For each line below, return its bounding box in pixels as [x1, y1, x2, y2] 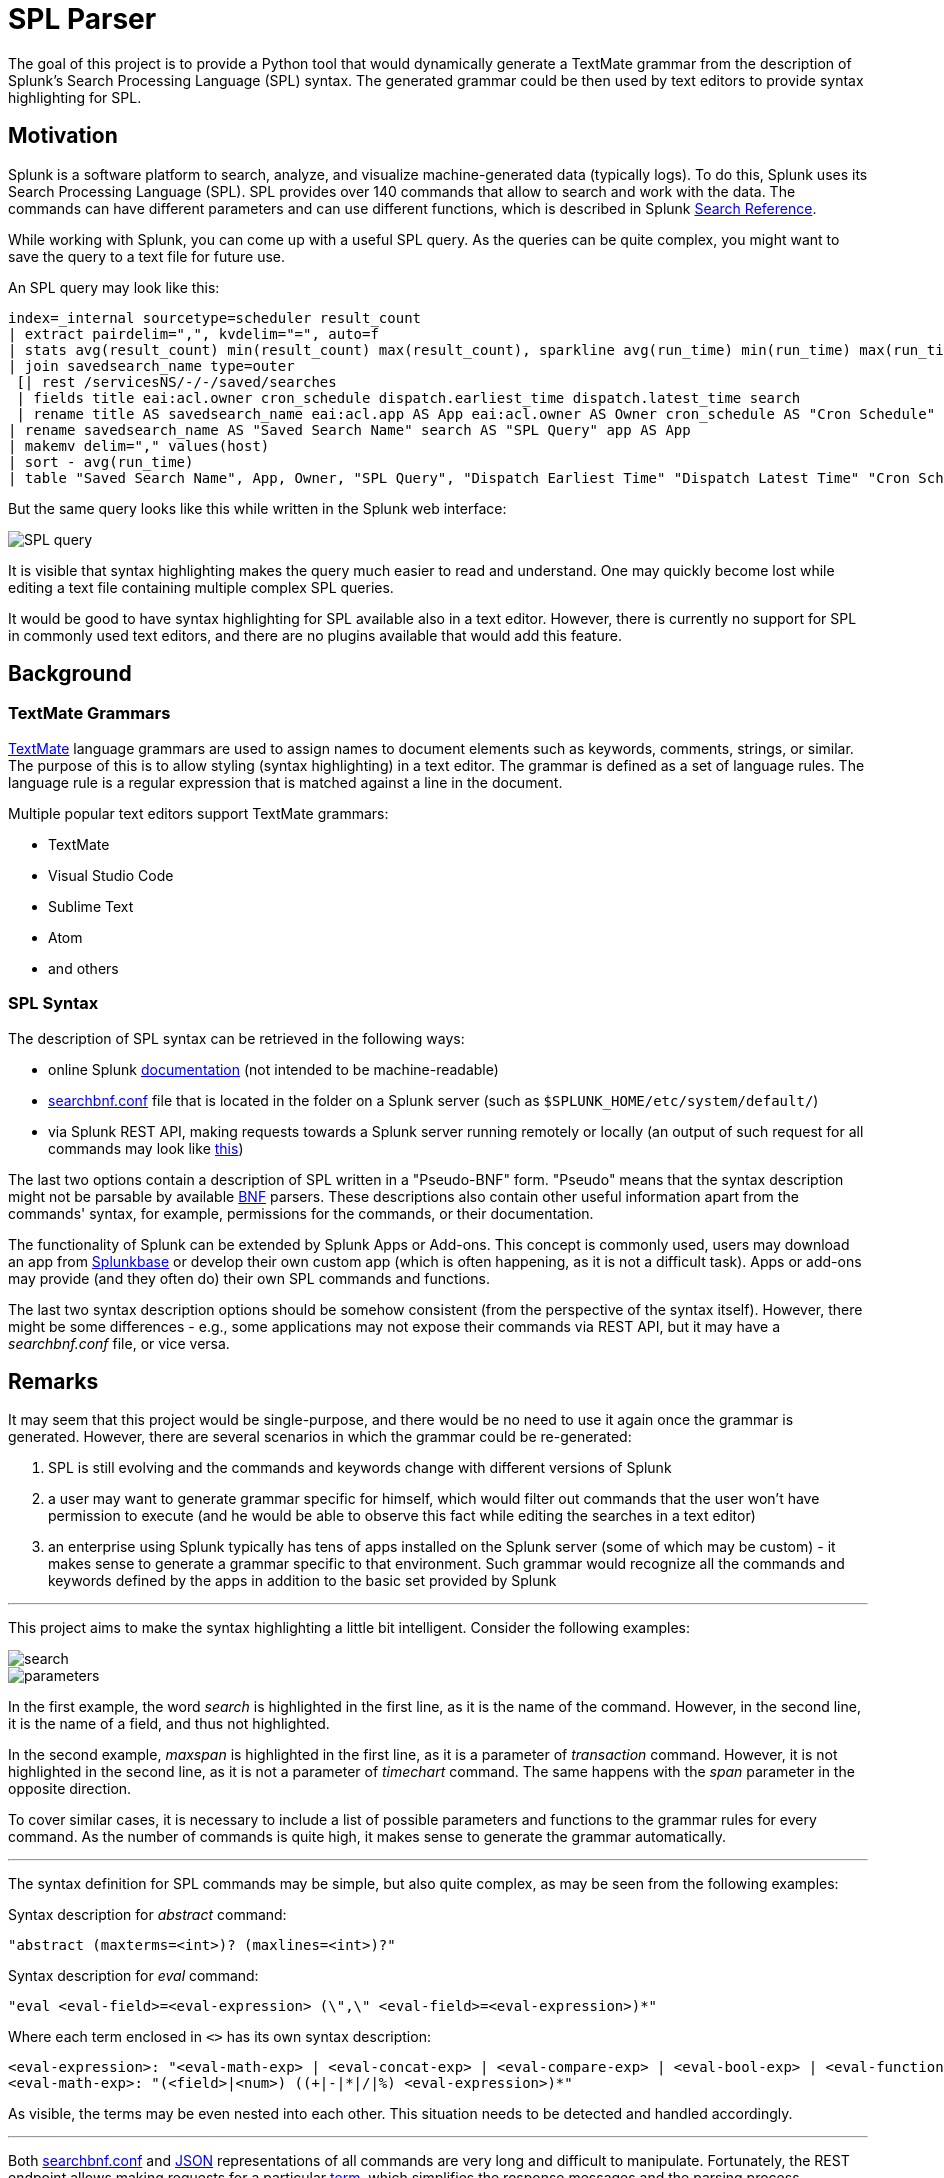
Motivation [8, 123, 118, 149]
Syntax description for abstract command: [8, 1906, 287, 1924]
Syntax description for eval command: [8, 1967, 259, 1985]
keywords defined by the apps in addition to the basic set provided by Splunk [48, 1572, 557, 1590]
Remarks [8, 1368, 99, 1394]
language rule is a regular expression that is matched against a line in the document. [8, 773, 563, 791]
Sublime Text [48, 897, 134, 915]
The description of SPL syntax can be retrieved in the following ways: [8, 1029, 465, 1047]
